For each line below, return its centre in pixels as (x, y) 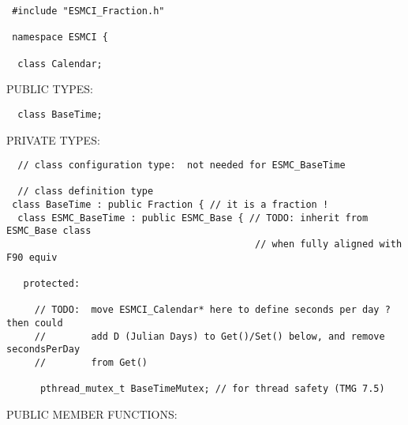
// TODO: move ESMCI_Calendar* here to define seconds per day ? (212, 310)
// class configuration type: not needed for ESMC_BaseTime (182, 165)
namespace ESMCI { (60, 38)
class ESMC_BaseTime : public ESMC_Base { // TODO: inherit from (193, 218)
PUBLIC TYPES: (50, 89)
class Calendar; (60, 64)
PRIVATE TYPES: (53, 139)
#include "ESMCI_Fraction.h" (88, 11)
